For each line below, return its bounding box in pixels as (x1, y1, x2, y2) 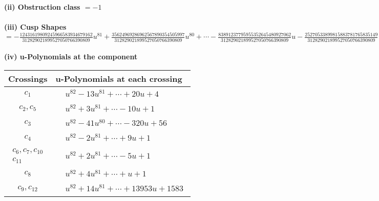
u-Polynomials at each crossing (55, 72, 182, 84)
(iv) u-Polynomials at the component (4, 51, 138, 62)
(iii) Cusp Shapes (4, 21, 67, 32)
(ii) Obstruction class (4, 2, 80, 12)
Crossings (8, 72, 48, 84)
